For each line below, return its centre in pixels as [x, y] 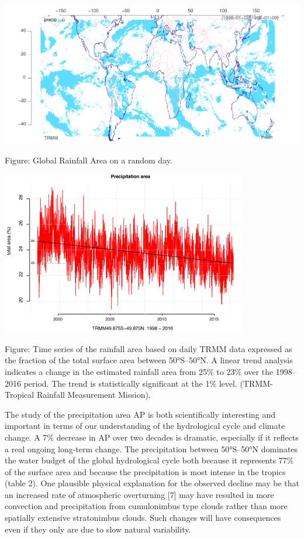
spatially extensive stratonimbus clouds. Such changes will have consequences [143, 518]
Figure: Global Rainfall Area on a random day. [89, 160]
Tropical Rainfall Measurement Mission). [78, 395]
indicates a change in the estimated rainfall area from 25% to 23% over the [139, 371]
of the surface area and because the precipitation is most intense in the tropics [145, 471]
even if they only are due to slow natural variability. [98, 529]
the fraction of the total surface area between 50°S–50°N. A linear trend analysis [149, 360]
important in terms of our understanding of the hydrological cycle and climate [145, 426]
